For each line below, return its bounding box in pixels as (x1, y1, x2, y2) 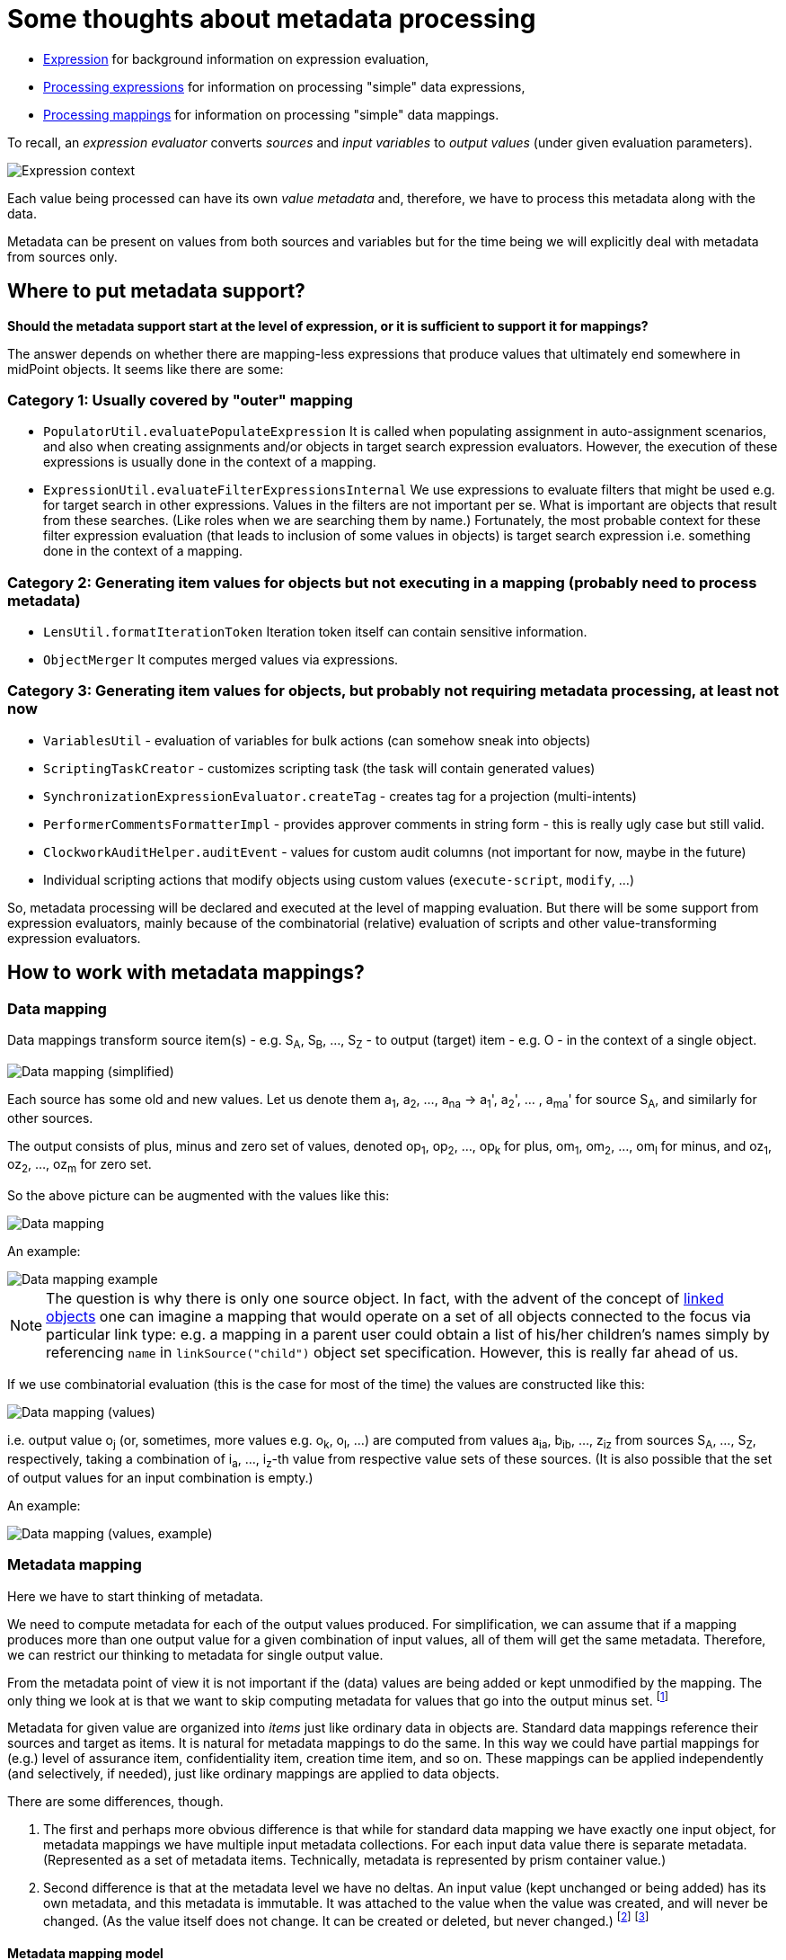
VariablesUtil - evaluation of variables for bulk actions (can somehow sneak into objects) (43, 732, 591, 748)
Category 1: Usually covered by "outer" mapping (7, 390, 353, 409)
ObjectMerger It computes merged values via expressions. (43, 652, 399, 668)
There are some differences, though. (7, 1794, 224, 1810)
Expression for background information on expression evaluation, (43, 50, 429, 67)
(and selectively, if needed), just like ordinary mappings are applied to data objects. (7, 1766, 499, 1782)
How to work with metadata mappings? (7, 961, 365, 984)
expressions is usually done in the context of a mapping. (43, 454, 376, 470)
